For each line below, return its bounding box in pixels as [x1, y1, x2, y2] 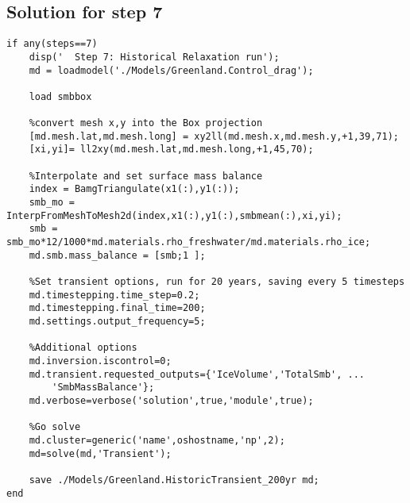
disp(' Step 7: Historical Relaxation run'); [29, 51, 280, 63]
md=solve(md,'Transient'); [29, 447, 172, 459]
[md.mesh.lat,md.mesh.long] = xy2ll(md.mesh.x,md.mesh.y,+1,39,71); [29, 130, 399, 142]
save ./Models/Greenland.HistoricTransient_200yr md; [29, 474, 319, 486]
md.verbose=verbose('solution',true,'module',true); [29, 394, 314, 406]
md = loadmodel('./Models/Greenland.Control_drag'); [29, 64, 314, 76]
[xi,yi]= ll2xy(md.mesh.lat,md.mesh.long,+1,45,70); [29, 144, 314, 156]
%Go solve [29, 421, 81, 433]
